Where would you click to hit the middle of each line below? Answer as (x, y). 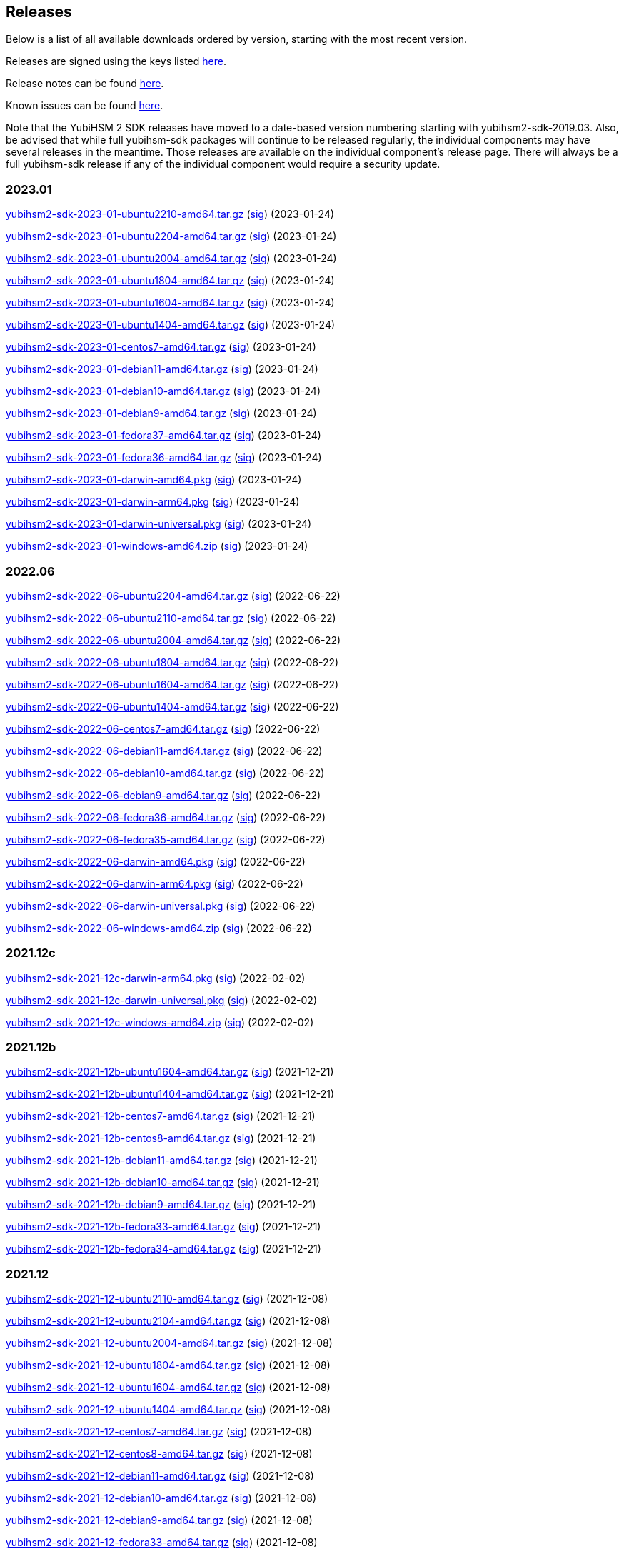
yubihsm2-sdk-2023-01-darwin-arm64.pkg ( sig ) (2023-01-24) (153, 502)
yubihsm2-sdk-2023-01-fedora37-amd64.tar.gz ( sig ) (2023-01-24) (163, 436)
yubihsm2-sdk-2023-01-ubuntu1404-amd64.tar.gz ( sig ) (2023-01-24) (171, 325)
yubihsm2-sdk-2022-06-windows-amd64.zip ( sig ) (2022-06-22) (159, 928)
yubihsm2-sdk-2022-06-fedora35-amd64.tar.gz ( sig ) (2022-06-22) (166, 839)
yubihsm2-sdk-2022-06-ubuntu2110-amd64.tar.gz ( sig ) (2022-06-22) (171, 618)
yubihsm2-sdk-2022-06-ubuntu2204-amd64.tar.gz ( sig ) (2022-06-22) (173, 596)
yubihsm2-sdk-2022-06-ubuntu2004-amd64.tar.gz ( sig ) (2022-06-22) (173, 640)
